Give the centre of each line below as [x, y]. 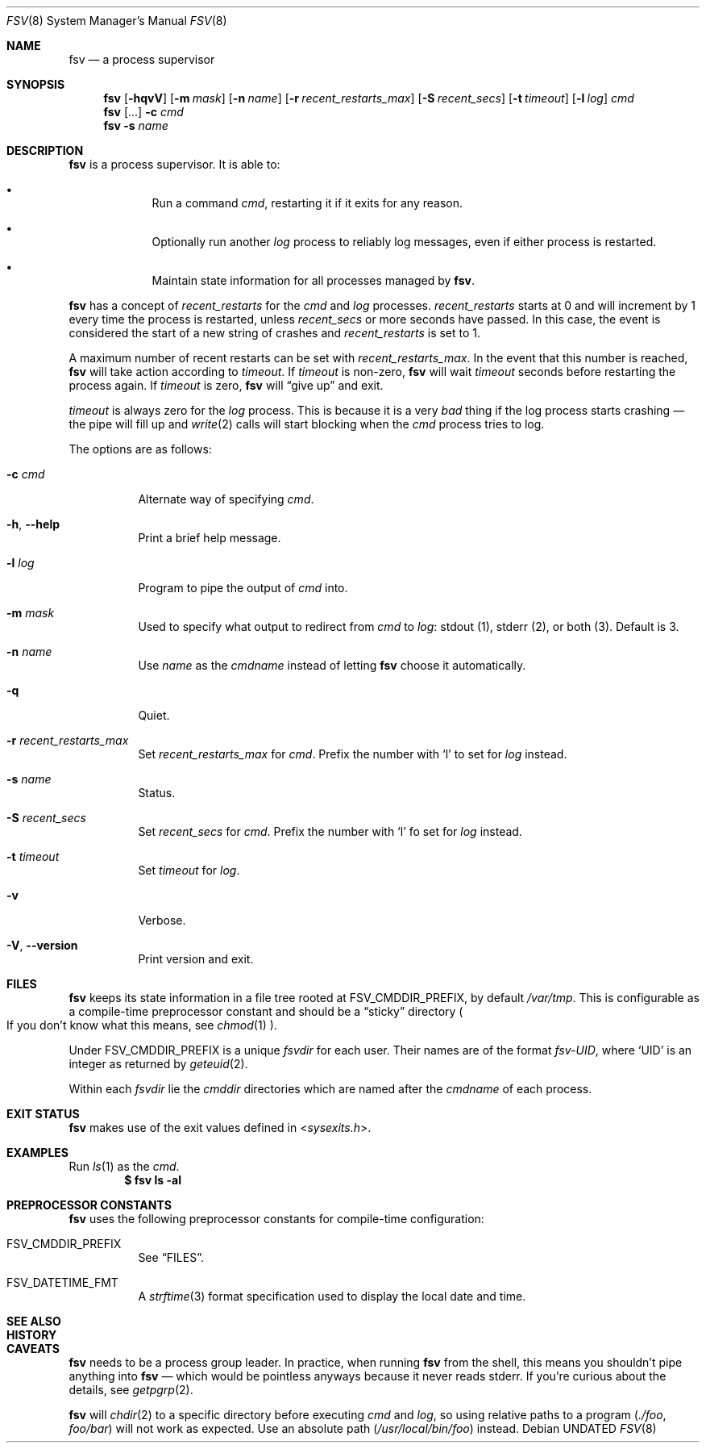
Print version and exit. [196, 959]
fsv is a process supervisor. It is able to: [174, 164]
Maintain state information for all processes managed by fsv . [313, 280]
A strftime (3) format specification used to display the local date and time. [332, 1296]
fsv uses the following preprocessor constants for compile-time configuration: [276, 1219]
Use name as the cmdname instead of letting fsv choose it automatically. [332, 665]
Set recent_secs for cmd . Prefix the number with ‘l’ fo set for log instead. [330, 831]
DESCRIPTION [45, 150]
